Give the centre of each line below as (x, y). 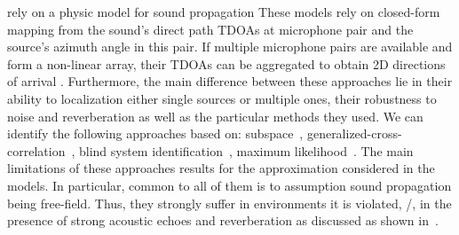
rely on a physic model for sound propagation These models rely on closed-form (224, 12)
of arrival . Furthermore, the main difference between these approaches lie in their (230, 81)
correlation (36, 150)
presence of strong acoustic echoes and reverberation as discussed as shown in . (223, 220)
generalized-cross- (354, 133)
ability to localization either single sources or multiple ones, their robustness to (222, 98)
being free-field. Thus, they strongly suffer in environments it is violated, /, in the (229, 203)
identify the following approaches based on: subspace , (155, 133)
